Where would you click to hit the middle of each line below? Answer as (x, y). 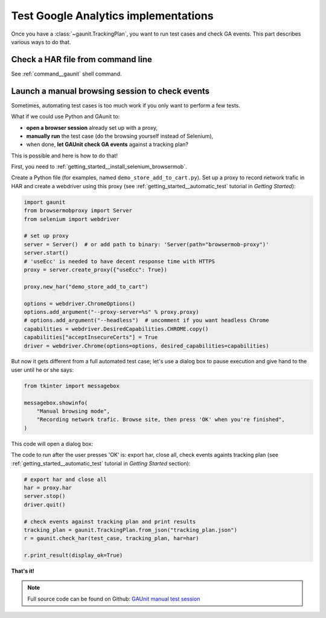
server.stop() (45, 496)
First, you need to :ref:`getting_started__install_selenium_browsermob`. (99, 167)
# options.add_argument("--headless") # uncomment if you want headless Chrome (146, 320)
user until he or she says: (42, 370)
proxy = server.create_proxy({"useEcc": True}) (95, 269)
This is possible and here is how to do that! (64, 155)
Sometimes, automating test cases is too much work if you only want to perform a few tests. (126, 105)
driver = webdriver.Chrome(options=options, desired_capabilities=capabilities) (146, 346)
